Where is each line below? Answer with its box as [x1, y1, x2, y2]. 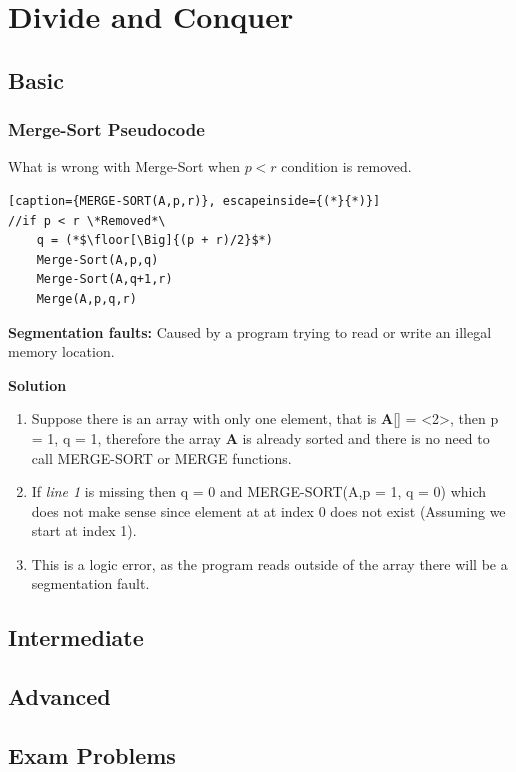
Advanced [8, 681, 111, 712]
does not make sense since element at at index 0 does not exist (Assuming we [31, 500, 506, 521]
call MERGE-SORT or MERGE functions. [31, 447, 292, 468]
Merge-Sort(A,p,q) [36, 252, 159, 267]
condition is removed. [281, 156, 412, 177]
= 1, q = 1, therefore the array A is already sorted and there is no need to [31, 427, 490, 448]
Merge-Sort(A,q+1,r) [36, 272, 173, 287]
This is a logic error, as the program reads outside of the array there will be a [31, 553, 508, 574]
